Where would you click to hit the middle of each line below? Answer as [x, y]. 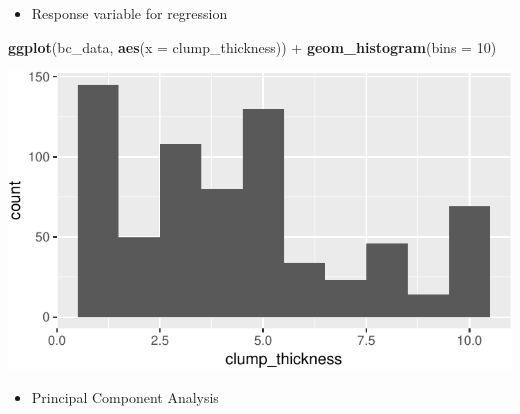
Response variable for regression [129, 13]
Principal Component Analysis [125, 397]
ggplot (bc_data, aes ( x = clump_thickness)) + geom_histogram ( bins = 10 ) [252, 46]
